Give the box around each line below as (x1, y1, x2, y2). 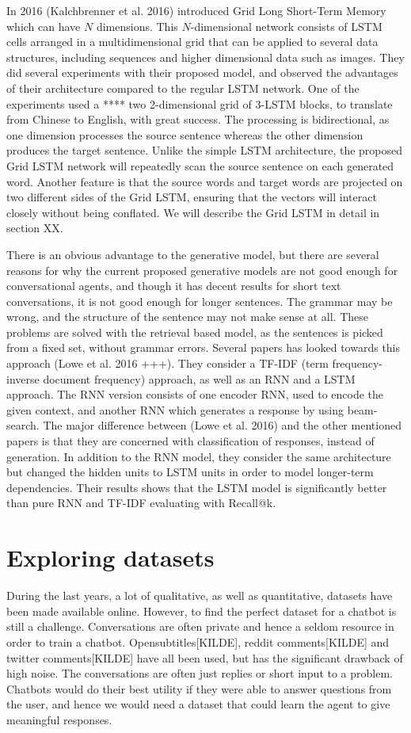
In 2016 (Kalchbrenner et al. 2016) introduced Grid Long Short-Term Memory (6, 2, 386, 18)
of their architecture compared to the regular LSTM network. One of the (6, 79, 360, 96)
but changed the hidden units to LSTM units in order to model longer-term (6, 464, 374, 480)
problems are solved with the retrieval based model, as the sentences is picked (6, 323, 383, 340)
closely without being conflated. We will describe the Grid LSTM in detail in (6, 204, 380, 220)
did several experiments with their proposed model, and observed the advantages (6, 64, 398, 81)
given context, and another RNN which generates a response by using (6, 401, 344, 418)
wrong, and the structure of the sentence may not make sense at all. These (6, 308, 368, 325)
